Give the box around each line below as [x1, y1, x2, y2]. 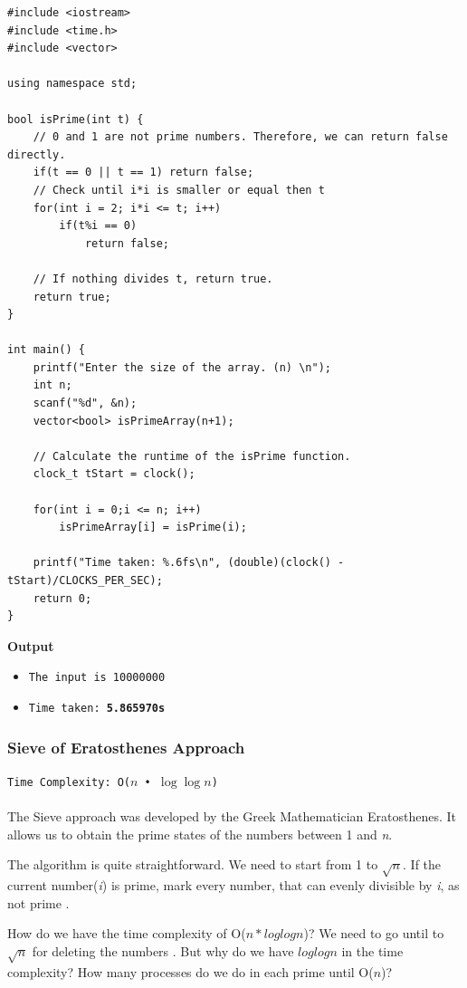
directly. [7, 148, 66, 161]
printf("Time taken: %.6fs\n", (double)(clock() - [33, 556, 345, 570]
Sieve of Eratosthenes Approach [7, 735, 245, 758]
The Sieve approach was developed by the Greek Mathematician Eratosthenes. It [7, 807, 457, 826]
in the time [341, 941, 404, 960]
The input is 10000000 [28, 671, 166, 685]
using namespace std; [7, 77, 138, 91]
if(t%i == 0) [59, 219, 138, 233]
